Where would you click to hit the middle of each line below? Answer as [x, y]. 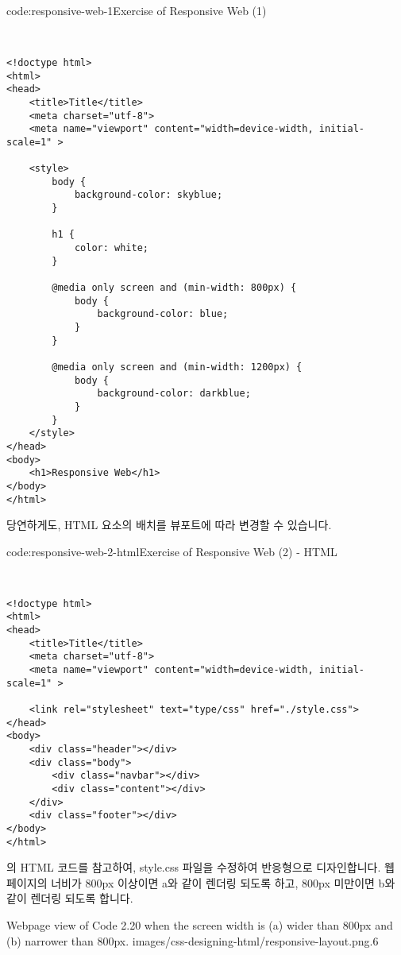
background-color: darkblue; [174, 394]
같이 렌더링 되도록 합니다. [70, 898]
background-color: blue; [163, 314]
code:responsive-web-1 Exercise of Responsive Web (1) [137, 10]
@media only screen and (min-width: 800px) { [174, 288]
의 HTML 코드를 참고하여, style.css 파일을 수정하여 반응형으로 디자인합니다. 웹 [200, 867]
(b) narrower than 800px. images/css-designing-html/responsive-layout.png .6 [193, 940]
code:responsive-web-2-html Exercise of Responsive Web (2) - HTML [172, 551]
